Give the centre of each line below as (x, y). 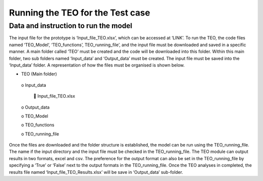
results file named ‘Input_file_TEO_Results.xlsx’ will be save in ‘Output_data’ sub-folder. (96, 172)
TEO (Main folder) (39, 74)
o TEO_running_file (40, 134)
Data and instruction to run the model (71, 26)
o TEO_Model (35, 116)
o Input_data (34, 85)
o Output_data (35, 107)
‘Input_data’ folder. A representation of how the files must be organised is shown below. (97, 65)
